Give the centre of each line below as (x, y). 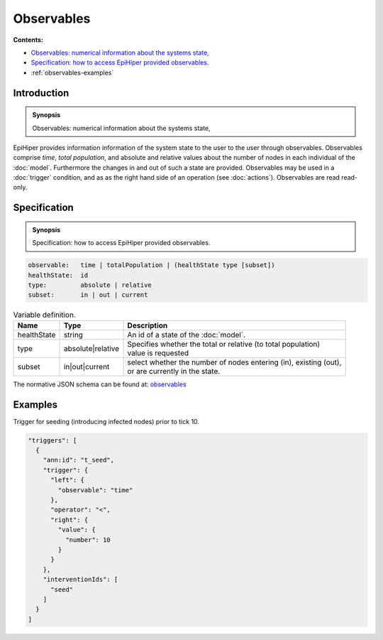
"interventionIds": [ (81, 580)
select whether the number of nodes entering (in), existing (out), (234, 362)
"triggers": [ (52, 440)
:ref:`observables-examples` (72, 72)
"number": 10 (88, 539)
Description (148, 325)
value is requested (158, 353)
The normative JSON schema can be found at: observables (100, 384)
